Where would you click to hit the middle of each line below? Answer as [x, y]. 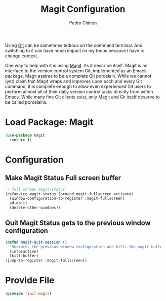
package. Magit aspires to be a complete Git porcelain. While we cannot [78, 76]
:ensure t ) [21, 140]
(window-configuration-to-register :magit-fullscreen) [67, 199]
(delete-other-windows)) [35, 208]
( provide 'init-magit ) [28, 294]
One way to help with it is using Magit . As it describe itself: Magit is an [76, 65]
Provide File [30, 280]
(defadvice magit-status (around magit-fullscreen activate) [69, 194]
